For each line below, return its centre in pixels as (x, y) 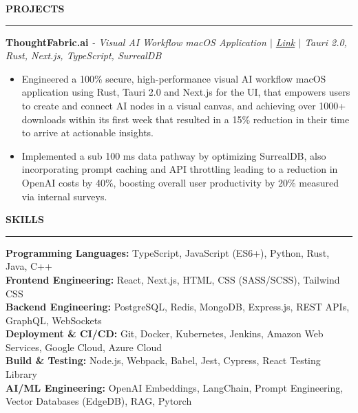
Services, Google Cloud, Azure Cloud (84, 347)
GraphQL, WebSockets (54, 320)
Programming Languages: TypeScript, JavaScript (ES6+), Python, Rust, (168, 252)
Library (21, 374)
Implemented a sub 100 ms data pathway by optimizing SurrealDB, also (174, 155)
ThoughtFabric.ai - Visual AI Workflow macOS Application (136, 42)
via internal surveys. (64, 196)
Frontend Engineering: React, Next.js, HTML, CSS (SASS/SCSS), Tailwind (173, 279)
